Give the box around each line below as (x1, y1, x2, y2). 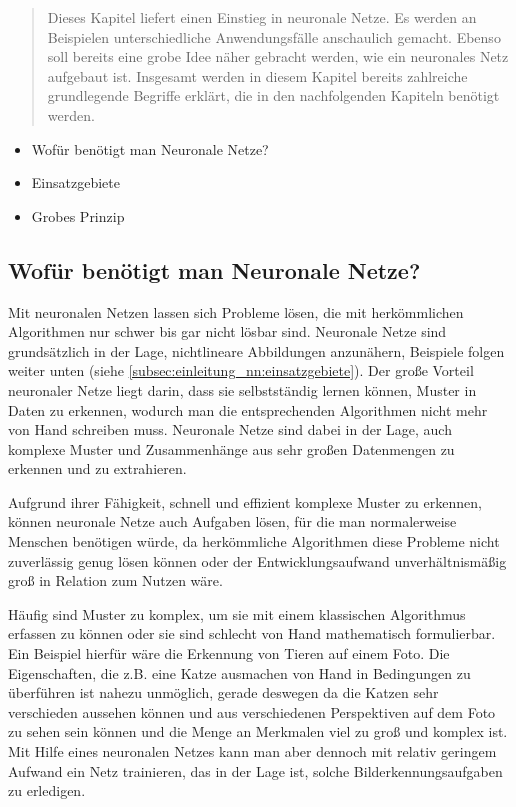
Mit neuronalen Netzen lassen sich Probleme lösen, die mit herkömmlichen (8, 301, 464, 322)
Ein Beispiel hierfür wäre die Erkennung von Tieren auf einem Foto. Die (8, 643, 450, 664)
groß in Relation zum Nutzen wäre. (8, 570, 223, 591)
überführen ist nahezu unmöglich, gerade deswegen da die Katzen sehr (8, 682, 439, 703)
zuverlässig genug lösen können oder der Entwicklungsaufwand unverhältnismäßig (8, 550, 507, 571)
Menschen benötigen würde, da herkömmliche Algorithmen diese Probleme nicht (8, 531, 500, 552)
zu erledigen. (8, 780, 86, 801)
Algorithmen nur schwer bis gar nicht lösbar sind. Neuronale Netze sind (8, 321, 447, 342)
